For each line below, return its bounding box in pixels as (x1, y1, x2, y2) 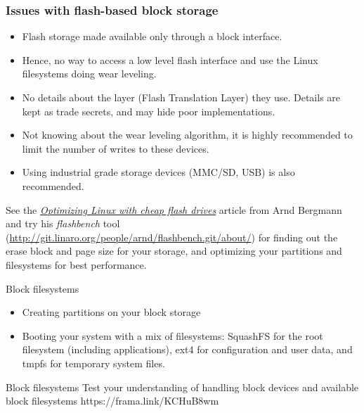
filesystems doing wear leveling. (22, 66, 157, 81)
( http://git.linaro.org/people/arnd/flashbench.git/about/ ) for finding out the (6, 229, 338, 244)
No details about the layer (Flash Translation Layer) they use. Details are (22, 90, 341, 104)
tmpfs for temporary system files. (22, 355, 165, 370)
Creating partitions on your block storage (22, 305, 201, 319)
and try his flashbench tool (6, 216, 120, 231)
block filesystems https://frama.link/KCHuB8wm (6, 393, 219, 408)
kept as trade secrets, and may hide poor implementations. (22, 103, 275, 118)
